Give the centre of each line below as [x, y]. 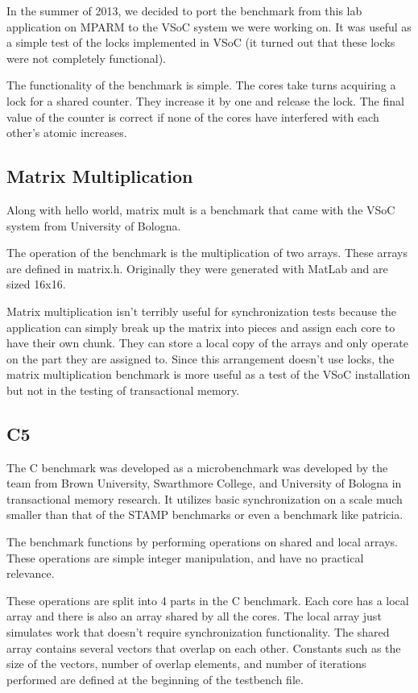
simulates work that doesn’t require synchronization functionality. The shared [198, 632]
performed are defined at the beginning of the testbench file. [155, 679]
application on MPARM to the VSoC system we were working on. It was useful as [209, 26]
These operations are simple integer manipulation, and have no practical [185, 557]
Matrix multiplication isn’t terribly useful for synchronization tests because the [202, 311]
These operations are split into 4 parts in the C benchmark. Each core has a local [208, 600]
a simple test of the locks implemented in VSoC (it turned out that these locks [201, 42]
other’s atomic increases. [67, 133]
